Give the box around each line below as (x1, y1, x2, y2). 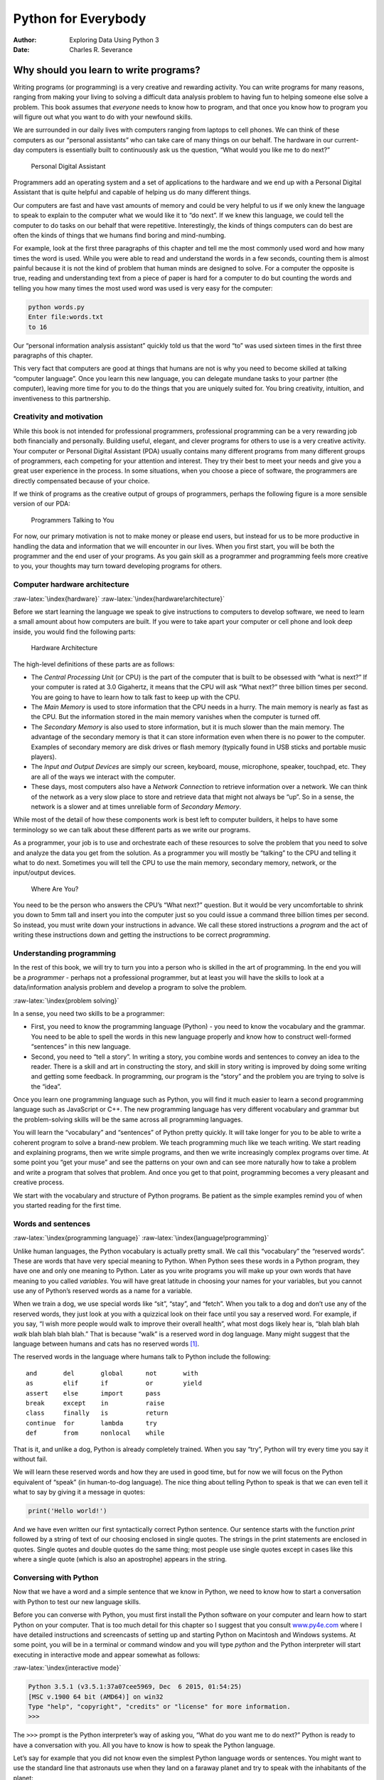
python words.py (28, 303, 85, 311)
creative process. (13, 1178, 64, 1187)
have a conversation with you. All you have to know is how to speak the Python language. (13, 1741, 275, 1749)
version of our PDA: (13, 499, 71, 508)
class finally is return (26, 1409, 169, 1417)
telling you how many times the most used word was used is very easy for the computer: (13, 283, 273, 292)
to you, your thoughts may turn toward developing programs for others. (13, 562, 222, 570)
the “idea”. (31, 1082, 62, 1091)
